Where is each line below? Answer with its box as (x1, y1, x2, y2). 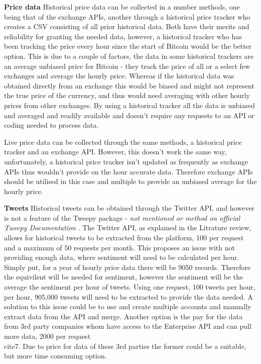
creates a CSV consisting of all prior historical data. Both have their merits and (4, 21, 249, 32)
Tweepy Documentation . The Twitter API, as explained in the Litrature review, (4, 222, 251, 233)
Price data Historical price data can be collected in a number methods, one (4, 2, 240, 12)
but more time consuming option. (4, 350, 107, 361)
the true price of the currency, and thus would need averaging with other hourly (4, 90, 250, 101)
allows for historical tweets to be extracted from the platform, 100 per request (4, 232, 244, 243)
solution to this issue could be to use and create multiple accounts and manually (4, 301, 251, 312)
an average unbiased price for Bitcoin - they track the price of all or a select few (4, 60, 250, 71)
